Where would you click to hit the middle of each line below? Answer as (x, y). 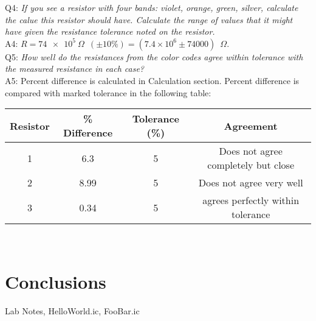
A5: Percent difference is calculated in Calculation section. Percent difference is (152, 80)
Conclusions (56, 281)
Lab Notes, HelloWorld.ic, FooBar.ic (72, 310)
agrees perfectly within (251, 200)
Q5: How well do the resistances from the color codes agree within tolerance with (154, 56)
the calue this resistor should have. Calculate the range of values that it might (149, 19)
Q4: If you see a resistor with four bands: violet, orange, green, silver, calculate (152, 7)
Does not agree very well (251, 183)
